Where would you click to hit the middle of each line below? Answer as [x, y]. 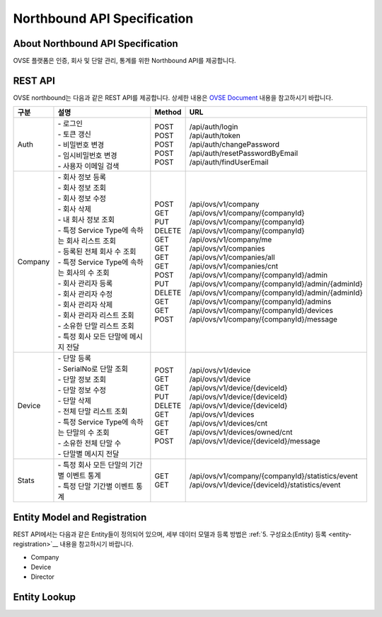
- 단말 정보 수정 [82, 390]
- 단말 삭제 [74, 401]
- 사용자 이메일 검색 [88, 166]
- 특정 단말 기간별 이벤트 [96, 487]
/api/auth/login [214, 127]
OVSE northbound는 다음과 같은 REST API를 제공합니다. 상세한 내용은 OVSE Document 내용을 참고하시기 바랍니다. [173, 97]
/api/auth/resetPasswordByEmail [244, 154]
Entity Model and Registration [80, 517]
